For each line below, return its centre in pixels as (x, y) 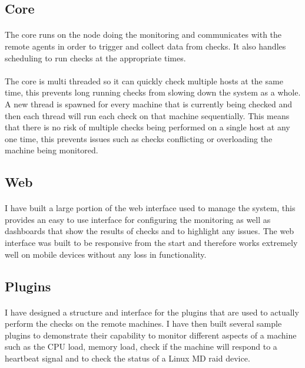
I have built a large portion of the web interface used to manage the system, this (150, 208)
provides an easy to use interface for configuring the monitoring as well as (138, 219)
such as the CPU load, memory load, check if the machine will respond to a (141, 346)
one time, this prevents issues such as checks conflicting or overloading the (139, 138)
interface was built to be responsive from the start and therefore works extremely (151, 243)
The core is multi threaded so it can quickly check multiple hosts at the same (144, 80)
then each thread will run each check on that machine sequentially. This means (147, 115)
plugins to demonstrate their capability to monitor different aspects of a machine (151, 335)
